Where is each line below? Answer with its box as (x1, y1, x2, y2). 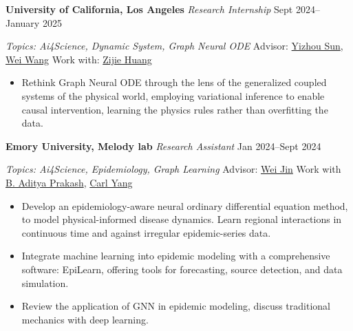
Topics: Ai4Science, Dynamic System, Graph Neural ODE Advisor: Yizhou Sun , (6, 39, 343, 53)
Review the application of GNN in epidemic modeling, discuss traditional (21, 299, 330, 313)
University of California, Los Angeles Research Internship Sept (6, 2, 293, 16)
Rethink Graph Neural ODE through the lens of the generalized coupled (21, 75, 327, 89)
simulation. (21, 275, 69, 290)
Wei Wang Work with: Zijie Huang (6, 52, 152, 66)
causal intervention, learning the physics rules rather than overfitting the (21, 102, 328, 116)
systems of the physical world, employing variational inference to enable (21, 88, 325, 103)
